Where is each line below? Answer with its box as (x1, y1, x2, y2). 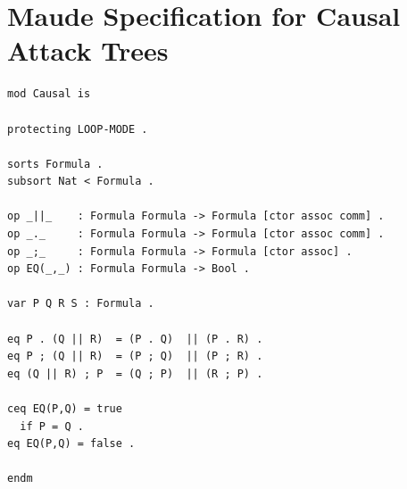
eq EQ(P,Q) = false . (7, 437, 136, 451)
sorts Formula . (7, 157, 104, 170)
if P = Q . (20, 419, 84, 433)
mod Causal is (7, 87, 91, 101)
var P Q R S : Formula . (7, 297, 154, 311)
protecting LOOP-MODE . (7, 122, 148, 136)
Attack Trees (7, 32, 169, 69)
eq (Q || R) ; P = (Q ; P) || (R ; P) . (7, 367, 263, 380)
